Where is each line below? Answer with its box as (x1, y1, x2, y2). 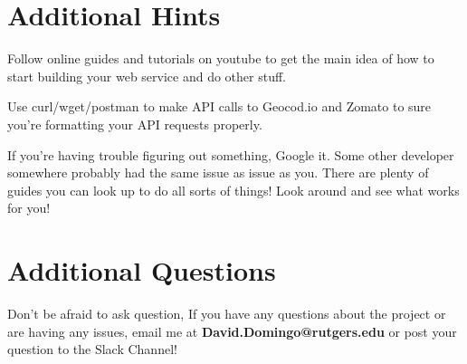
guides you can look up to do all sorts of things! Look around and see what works (7, 180, 460, 199)
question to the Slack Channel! (7, 340, 177, 359)
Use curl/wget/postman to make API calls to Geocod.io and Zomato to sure (7, 97, 432, 116)
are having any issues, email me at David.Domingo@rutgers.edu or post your (7, 321, 457, 340)
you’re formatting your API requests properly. (7, 114, 262, 133)
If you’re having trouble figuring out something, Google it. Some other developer (7, 145, 454, 164)
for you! (7, 198, 51, 217)
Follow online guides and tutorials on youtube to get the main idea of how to (7, 49, 434, 68)
